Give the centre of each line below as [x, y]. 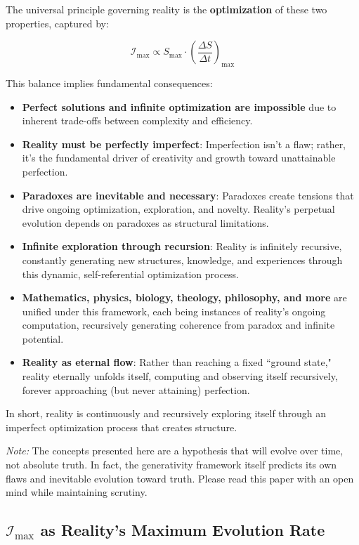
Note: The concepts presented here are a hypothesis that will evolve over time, [175, 451]
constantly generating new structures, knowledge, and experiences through [182, 260]
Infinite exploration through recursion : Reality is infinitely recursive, [182, 246]
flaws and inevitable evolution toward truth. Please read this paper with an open [180, 478]
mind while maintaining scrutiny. [77, 492]
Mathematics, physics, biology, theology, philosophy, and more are [184, 297]
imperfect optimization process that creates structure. [122, 427]
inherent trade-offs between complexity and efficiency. [137, 120]
